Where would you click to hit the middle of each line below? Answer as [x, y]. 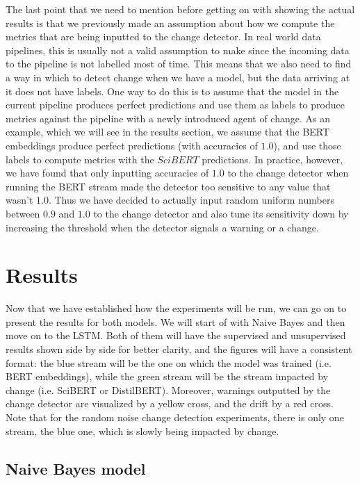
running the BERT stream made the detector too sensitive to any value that [168, 186]
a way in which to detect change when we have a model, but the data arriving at [178, 77]
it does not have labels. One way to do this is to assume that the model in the [172, 91]
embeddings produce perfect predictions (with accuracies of [132, 145]
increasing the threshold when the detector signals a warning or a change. [162, 227]
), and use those [307, 145]
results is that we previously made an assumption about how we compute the [170, 23]
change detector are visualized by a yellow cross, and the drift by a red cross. [170, 403]
